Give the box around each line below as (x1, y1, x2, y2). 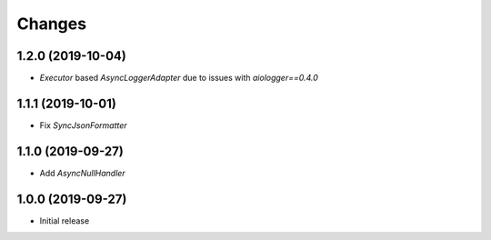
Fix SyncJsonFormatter (39, 119, 127, 131)
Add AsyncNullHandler (39, 167, 126, 178)
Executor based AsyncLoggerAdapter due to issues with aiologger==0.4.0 (39, 73, 318, 84)
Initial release (39, 215, 90, 226)
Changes (16, 14, 86, 34)
